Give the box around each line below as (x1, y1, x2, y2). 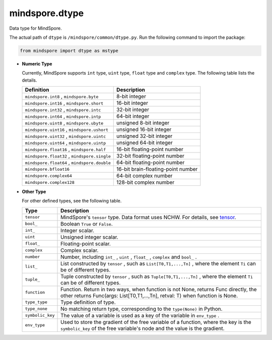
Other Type (22, 189, 46, 195)
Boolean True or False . (60, 220, 113, 227)
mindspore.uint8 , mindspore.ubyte (25, 119, 104, 126)
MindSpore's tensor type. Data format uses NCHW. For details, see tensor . (60, 214, 236, 221)
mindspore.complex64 (25, 173, 73, 178)
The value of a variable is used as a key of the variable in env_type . (60, 312, 219, 319)
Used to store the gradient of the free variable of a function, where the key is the (60, 318, 251, 325)
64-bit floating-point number (116, 159, 185, 166)
